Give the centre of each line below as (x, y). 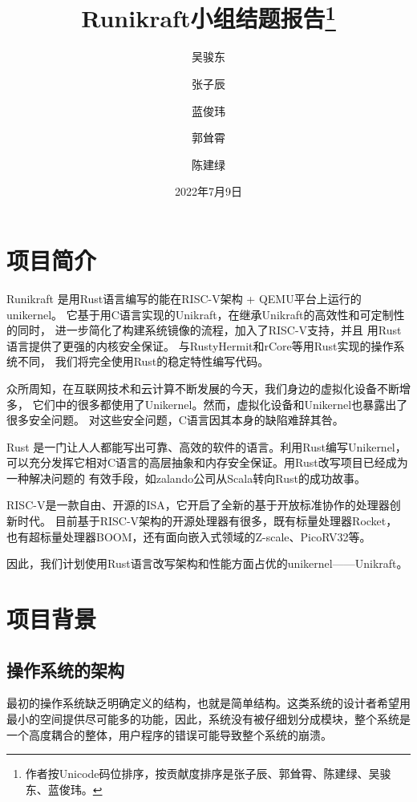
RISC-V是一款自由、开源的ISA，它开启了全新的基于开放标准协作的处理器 (198, 505)
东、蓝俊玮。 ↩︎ (64, 789)
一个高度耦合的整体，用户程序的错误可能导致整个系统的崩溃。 (169, 734)
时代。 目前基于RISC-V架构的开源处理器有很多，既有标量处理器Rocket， (207, 521)
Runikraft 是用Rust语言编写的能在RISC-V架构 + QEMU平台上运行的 (184, 298)
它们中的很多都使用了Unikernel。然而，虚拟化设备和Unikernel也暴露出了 (220, 404)
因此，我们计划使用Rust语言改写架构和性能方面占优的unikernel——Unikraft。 (207, 563)
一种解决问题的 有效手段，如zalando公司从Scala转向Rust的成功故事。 (186, 478)
